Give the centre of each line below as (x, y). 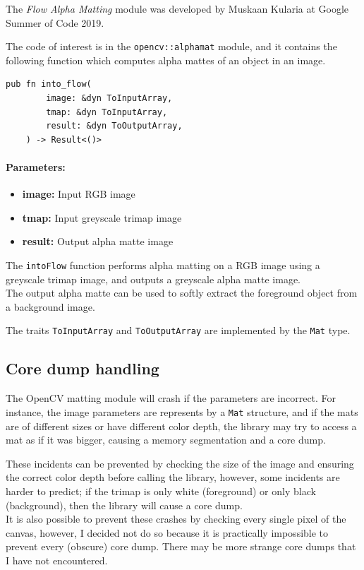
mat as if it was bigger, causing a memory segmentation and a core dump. (166, 440)
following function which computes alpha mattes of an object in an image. (166, 60)
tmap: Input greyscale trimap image (102, 217)
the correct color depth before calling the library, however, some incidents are (173, 477)
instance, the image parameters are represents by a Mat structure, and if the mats (182, 411)
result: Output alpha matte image (98, 241)
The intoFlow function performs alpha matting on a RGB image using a (163, 265)
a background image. (50, 306)
